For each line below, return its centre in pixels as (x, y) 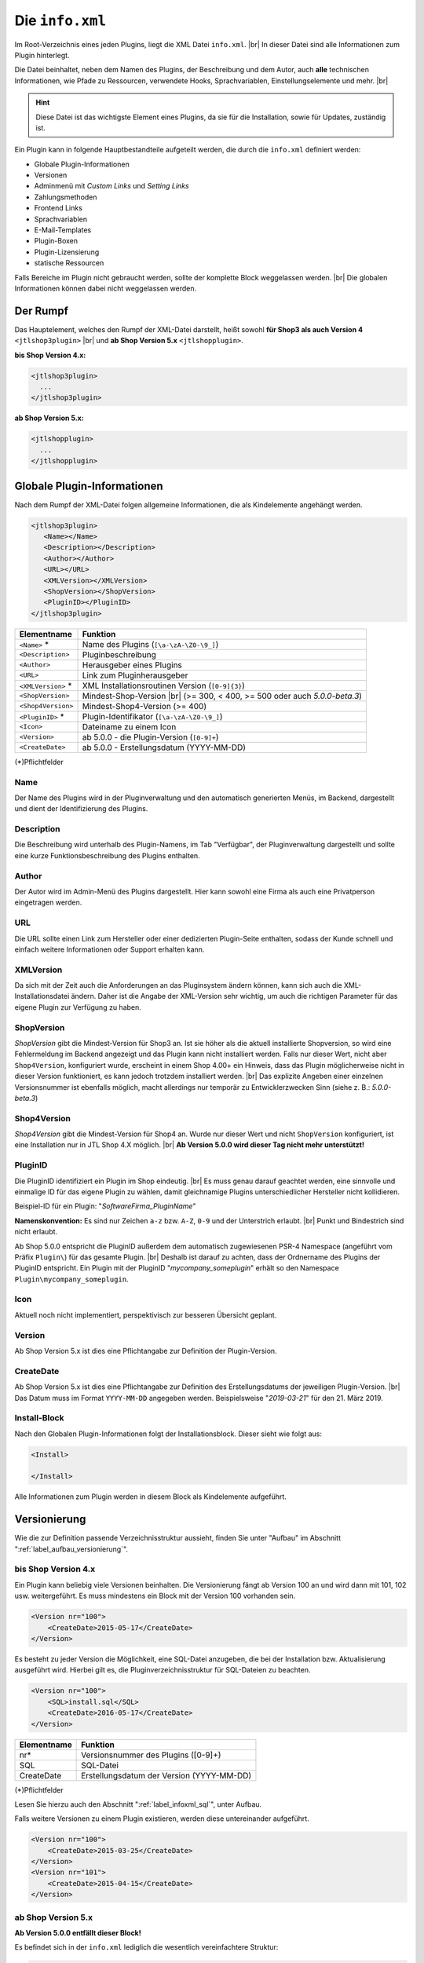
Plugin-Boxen (56, 241)
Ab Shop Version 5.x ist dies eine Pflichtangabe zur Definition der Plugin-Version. (146, 1351)
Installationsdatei (42, 996)
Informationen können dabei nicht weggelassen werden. (105, 288)
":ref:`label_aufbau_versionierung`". (71, 1549)
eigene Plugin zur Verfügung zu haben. (78, 1007)
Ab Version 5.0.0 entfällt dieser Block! (78, 1932)
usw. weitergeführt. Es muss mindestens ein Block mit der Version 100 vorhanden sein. (155, 1596)
